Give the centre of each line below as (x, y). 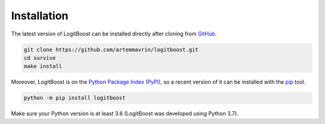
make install (43, 67)
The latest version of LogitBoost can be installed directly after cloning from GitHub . (114, 34)
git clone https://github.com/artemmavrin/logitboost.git (111, 49)
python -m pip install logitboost (75, 98)
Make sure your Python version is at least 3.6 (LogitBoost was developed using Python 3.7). (125, 114)
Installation (40, 16)
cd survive (40, 58)
